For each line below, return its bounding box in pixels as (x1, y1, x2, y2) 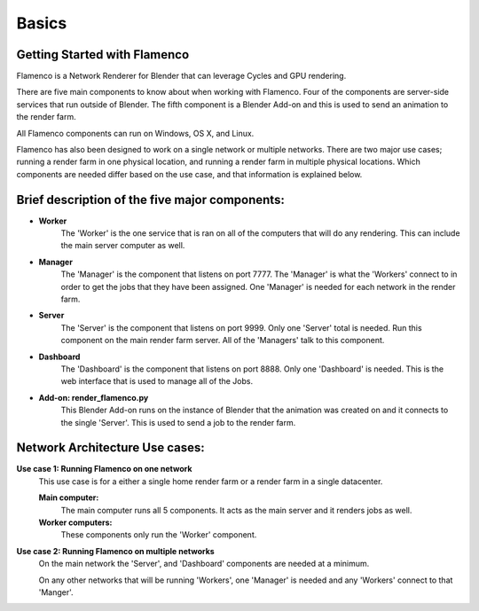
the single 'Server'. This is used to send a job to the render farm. (60, 417, 296, 427)
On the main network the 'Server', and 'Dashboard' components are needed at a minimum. (38, 559, 370, 569)
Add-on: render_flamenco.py (38, 392, 149, 403)
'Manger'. (38, 586, 75, 598)
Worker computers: (38, 517, 113, 528)
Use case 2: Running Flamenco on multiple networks (16, 545, 215, 556)
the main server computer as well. (60, 240, 185, 251)
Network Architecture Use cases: (16, 440, 205, 456)
